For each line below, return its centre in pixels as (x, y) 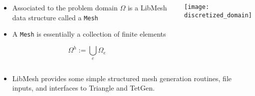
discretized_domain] (218, 15)
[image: (197, 7)
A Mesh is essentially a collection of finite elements (89, 34)
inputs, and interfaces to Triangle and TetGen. (83, 88)
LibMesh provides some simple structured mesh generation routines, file (122, 78)
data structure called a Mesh (55, 17)
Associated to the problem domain (65, 7)
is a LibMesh (147, 7)
